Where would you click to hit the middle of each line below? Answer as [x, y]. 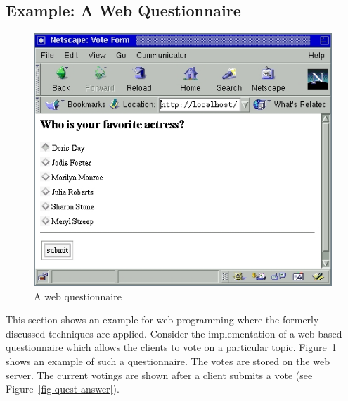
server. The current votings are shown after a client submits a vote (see [159, 375]
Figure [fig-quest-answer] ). [63, 389]
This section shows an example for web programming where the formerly [162, 320]
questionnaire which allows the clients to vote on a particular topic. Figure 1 [171, 347]
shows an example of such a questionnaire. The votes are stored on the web [168, 360]
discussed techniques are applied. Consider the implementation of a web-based [174, 333]
